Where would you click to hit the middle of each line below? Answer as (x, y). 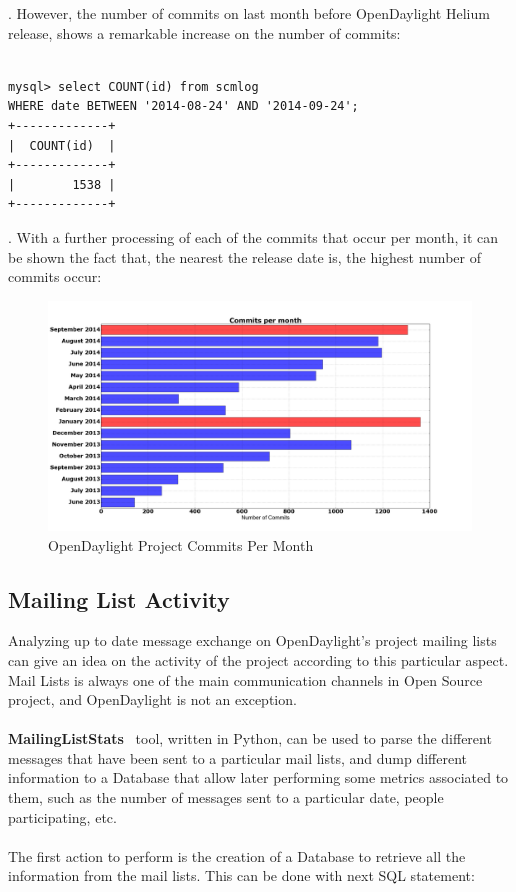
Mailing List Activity (119, 598)
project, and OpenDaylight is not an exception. (152, 699)
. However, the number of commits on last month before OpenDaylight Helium (249, 13)
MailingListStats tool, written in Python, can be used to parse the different (250, 738)
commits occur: (55, 276)
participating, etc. (62, 816)
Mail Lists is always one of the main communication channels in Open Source (245, 679)
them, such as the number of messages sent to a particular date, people (226, 797)
